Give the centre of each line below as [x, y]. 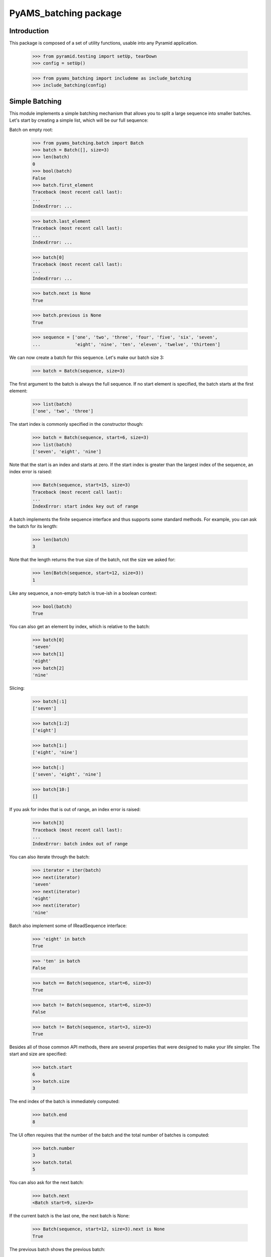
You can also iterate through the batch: [49, 857]
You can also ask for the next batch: [46, 1182]
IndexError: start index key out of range [85, 506]
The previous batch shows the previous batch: [57, 1249]
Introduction [29, 31]
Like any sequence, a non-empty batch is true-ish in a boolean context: [83, 593]
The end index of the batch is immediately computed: [64, 1102]
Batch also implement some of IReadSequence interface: [68, 926]
